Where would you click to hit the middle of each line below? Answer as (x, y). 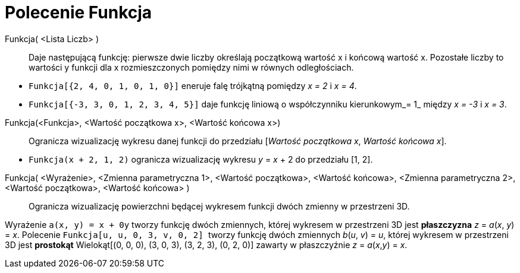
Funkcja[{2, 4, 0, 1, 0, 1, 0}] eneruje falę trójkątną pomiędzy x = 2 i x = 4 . (193, 85)
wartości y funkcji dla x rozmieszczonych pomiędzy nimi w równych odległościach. (191, 67)
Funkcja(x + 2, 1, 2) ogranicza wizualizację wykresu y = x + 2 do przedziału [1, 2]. (201, 159)
